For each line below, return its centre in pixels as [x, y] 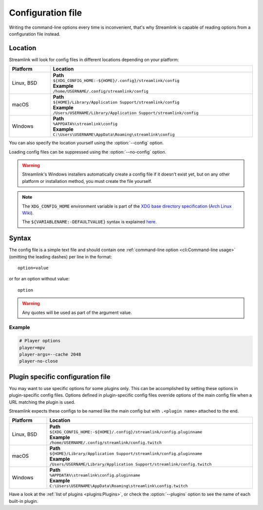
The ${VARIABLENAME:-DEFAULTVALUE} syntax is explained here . [89, 222]
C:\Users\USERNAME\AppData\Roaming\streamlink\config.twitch [119, 486]
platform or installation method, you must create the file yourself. [87, 181]
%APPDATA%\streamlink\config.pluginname [95, 475]
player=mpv [32, 348]
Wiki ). [28, 213]
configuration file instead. [35, 34]
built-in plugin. [24, 501]
